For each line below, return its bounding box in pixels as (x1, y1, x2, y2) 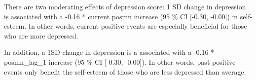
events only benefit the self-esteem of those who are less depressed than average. (4, 66, 246, 77)
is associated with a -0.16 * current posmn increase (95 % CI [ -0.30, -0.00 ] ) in (4, 11, 238, 21)
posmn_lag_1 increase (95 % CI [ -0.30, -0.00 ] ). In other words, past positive (4, 56, 236, 67)
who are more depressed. (4, 30, 78, 40)
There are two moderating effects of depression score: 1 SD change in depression (4, 1, 246, 11)
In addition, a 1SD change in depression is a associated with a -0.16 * (4, 47, 215, 57)
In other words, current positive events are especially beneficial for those (28, 21, 247, 31)
